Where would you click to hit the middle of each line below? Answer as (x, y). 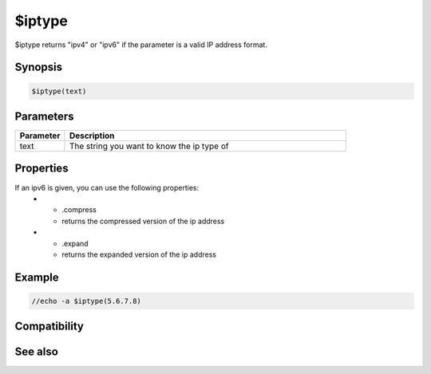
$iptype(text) (59, 91)
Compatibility (49, 327)
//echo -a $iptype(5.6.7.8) (86, 301)
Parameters (44, 116)
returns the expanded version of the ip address (139, 254)
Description (92, 136)
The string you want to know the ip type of (149, 146)
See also (37, 352)
